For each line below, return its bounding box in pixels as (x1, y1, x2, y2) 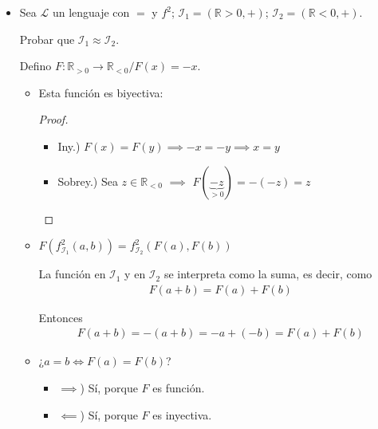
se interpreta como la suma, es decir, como (163, 266, 372, 282)
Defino (19, 57, 52, 74)
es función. (152, 380, 205, 396)
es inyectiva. (152, 406, 212, 423)
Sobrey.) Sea (57, 172, 118, 189)
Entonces (38, 309, 83, 325)
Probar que (19, 30, 75, 47)
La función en (38, 266, 106, 282)
